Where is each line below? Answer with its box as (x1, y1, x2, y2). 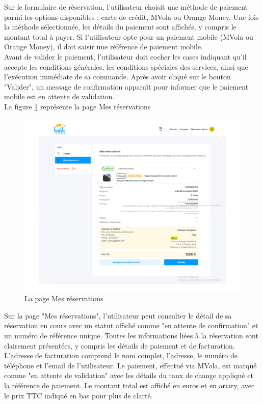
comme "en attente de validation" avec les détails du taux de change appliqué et (4, 370, 253, 381)
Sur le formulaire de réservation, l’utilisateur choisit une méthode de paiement (4, 2, 248, 12)
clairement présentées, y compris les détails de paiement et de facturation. (4, 340, 235, 351)
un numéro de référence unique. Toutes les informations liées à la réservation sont (4, 330, 258, 341)
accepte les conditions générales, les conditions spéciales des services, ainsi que (4, 61, 248, 72)
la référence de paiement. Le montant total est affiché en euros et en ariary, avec (4, 380, 255, 390)
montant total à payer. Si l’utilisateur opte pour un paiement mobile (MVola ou (4, 31, 253, 42)
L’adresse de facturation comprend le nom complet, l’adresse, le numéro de (4, 350, 238, 361)
